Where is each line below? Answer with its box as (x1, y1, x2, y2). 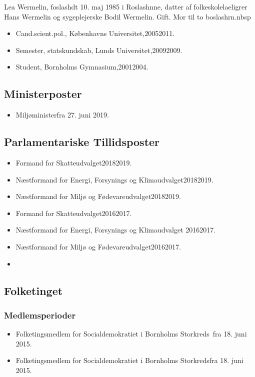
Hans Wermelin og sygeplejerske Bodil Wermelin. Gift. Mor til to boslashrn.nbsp (4, 11, 251, 21)
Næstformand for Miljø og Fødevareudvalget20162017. (15, 241, 181, 251)
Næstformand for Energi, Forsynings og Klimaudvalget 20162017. (15, 224, 216, 235)
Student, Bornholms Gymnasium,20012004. (15, 61, 148, 72)
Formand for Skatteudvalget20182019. (15, 157, 132, 167)
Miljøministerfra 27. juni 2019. (15, 109, 109, 120)
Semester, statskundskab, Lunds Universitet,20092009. (15, 44, 182, 55)
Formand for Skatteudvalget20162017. (15, 207, 132, 218)
